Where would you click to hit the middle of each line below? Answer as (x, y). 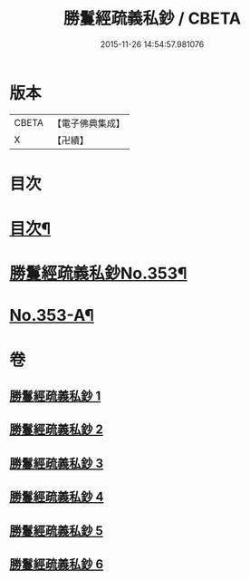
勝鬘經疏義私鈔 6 (57, 564)
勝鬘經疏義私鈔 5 (57, 531)
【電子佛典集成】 (88, 123)
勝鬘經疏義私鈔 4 (57, 497)
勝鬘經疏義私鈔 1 (55, 396)
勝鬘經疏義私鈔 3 (57, 463)
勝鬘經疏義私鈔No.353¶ (98, 274)
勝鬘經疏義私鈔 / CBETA (152, 19)
